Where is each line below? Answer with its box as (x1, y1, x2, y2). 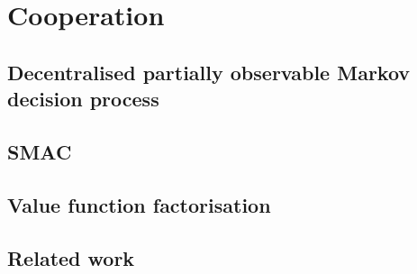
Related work (7, 243, 135, 271)
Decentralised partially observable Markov (7, 58, 411, 86)
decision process (7, 85, 159, 113)
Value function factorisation (7, 190, 271, 218)
